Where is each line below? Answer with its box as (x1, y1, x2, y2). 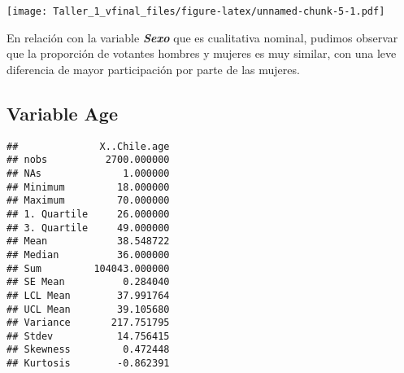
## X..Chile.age (7, 140, 170, 152)
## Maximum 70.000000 (7, 195, 170, 207)
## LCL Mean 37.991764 (7, 289, 170, 301)
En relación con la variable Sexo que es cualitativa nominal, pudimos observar (7, 29, 398, 46)
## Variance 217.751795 (7, 317, 170, 329)
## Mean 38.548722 (7, 235, 170, 248)
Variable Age (7, 100, 118, 125)
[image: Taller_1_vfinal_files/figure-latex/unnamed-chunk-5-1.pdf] (7, 6, 385, 17)
